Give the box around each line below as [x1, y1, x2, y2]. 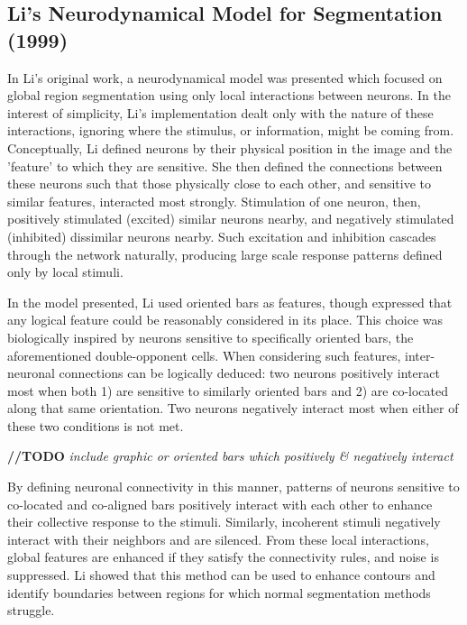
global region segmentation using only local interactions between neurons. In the [7, 86, 451, 105]
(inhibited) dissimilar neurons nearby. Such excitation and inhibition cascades [7, 226, 436, 245]
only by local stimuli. [7, 262, 124, 281]
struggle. [7, 601, 55, 620]
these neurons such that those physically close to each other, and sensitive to [7, 174, 432, 193]
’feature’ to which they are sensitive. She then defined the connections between [7, 156, 443, 175]
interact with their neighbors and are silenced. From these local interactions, [7, 529, 429, 548]
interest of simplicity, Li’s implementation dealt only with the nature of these [7, 103, 434, 122]
